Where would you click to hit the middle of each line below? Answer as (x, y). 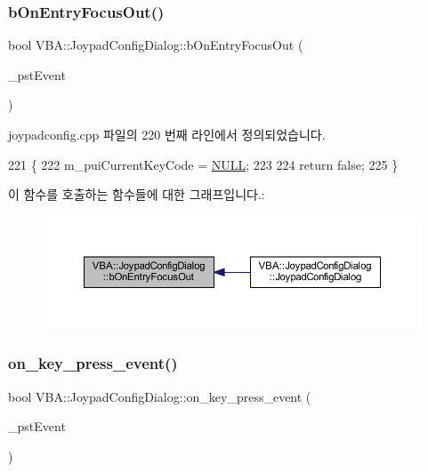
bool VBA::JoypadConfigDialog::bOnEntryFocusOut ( (156, 45)
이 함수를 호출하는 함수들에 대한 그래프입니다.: (137, 194)
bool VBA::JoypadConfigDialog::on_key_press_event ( (160, 396)
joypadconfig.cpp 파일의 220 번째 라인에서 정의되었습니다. (167, 134)
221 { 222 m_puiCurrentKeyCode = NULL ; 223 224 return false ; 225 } (203, 164)
